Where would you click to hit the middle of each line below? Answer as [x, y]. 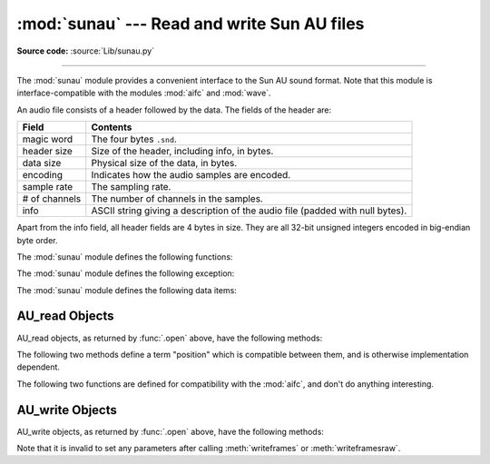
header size [47, 152]
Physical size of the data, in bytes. [164, 163]
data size [42, 163]
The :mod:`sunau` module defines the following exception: [126, 273]
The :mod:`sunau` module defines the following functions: [125, 257]
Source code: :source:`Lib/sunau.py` [85, 51]
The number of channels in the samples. [177, 199]
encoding [43, 175]
